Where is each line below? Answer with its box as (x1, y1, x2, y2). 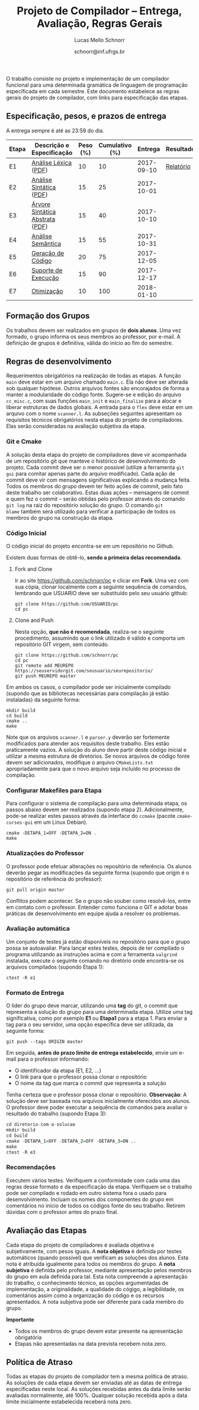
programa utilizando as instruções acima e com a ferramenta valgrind (6, 950, 178, 957)
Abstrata (31, 215, 56, 223)
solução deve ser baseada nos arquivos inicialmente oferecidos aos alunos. (6, 1098, 191, 1105)
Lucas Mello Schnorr (73, 36, 126, 43)
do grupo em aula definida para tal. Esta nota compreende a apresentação (6, 1273, 188, 1280)
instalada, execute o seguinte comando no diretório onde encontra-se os (6, 957, 184, 964)
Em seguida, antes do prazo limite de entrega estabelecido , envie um (6, 1049, 178, 1057)
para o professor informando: (17, 1055, 89, 1063)
